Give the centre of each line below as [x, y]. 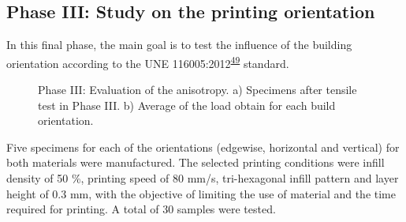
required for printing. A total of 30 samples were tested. [141, 209]
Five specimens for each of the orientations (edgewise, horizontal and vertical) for [203, 147]
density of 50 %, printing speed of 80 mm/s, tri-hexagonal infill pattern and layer [203, 178]
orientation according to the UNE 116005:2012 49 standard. [148, 62]
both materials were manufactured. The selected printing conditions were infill [196, 162]
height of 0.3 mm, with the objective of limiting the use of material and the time [201, 193]
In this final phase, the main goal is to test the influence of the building [179, 45]
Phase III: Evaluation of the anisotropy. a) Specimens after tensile [197, 90]
